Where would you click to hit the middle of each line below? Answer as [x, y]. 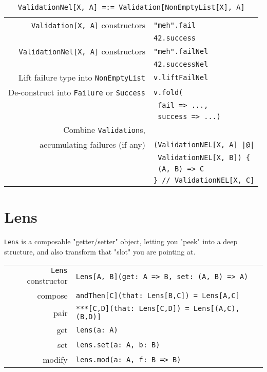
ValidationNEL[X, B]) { [204, 158]
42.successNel [181, 64]
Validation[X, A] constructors [88, 25]
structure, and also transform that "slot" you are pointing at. [100, 251]
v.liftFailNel [181, 77]
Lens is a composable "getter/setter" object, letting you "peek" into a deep [121, 241]
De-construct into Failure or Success [77, 92]
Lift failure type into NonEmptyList [82, 77]
